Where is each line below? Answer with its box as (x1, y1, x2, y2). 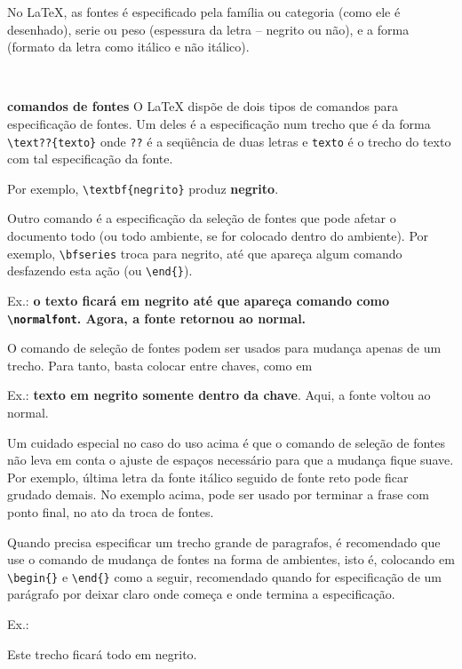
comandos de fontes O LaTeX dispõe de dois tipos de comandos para (7, 97, 398, 115)
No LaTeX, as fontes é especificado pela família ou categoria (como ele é (7, 3, 401, 20)
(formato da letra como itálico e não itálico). (7, 37, 250, 56)
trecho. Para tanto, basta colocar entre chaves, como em (7, 355, 313, 374)
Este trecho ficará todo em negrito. (7, 644, 197, 663)
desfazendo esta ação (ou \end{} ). (7, 261, 193, 280)
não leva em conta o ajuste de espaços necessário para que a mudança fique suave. (7, 450, 454, 469)
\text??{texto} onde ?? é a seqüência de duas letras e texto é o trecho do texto (7, 131, 451, 150)
